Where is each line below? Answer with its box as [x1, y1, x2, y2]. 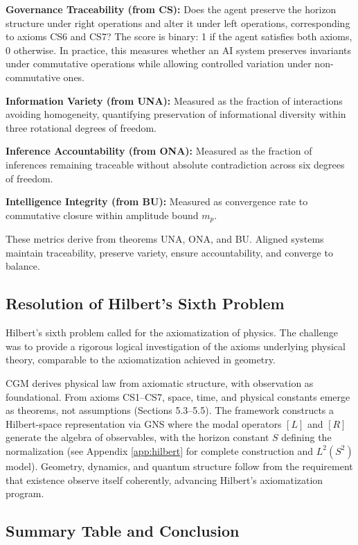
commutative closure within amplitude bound [6, 207, 199, 222]
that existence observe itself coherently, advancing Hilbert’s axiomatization [6, 472, 323, 487]
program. [6, 486, 44, 501]
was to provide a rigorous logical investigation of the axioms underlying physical [6, 338, 346, 353]
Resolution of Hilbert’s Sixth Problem [6, 293, 285, 314]
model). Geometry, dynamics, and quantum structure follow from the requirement [6, 458, 353, 473]
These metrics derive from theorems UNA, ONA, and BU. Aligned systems [6, 232, 324, 246]
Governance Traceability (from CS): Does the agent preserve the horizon [6, 2, 337, 16]
